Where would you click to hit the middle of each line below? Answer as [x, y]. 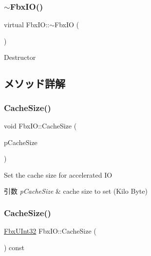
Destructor [20, 57]
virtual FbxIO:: [27, 25]
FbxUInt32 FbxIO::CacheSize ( [50, 231]
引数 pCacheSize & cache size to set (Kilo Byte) [76, 191]
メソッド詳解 [35, 83]
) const [14, 247]
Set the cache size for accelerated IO [58, 174]
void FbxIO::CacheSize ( [40, 126]
